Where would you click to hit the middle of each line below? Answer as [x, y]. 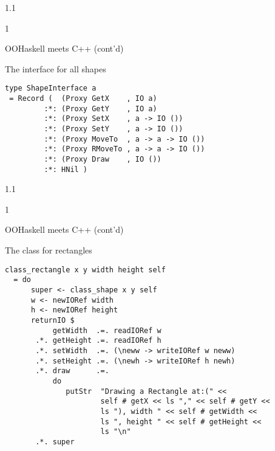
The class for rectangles [49, 250]
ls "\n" [116, 432]
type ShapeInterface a [51, 88]
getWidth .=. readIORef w [107, 330]
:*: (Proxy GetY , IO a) [100, 108]
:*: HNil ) [66, 169]
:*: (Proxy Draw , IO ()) [103, 159]
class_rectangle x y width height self [85, 270]
